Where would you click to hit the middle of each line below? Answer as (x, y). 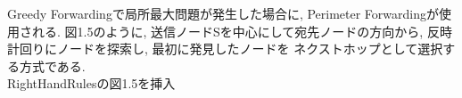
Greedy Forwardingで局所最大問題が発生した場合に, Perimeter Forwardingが (223, 13)
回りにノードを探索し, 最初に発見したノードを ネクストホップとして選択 (231, 49)
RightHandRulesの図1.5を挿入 (91, 83)
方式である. (52, 65)
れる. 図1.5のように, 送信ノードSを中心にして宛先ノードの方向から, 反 (235, 31)
